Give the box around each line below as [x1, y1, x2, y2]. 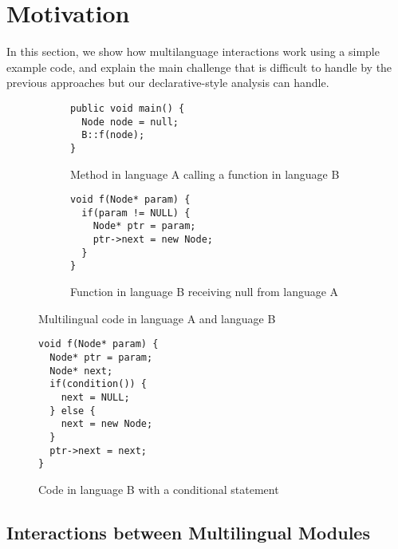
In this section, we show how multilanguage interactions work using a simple [6, 43, 380, 60]
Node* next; [49, 365, 113, 377]
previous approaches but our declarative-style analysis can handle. [6, 74, 329, 91]
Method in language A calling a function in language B [70, 165, 340, 182]
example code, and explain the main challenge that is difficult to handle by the [6, 58, 392, 75]
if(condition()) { [49, 378, 148, 390]
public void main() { [70, 102, 185, 114]
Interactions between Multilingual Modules [6, 519, 370, 544]
